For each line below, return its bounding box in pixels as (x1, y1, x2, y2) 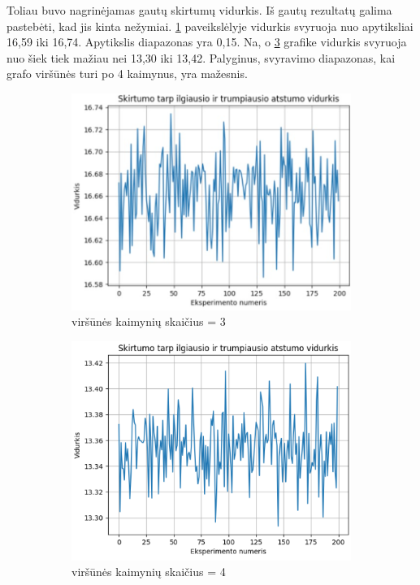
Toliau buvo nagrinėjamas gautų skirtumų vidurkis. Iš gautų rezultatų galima (6, 2, 392, 18)
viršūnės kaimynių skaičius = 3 (71, 313, 226, 330)
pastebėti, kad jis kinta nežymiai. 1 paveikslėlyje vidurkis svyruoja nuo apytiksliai (6, 17, 414, 34)
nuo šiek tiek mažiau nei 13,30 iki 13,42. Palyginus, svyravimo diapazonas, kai (6, 49, 396, 66)
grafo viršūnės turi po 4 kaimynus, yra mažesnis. (6, 65, 248, 82)
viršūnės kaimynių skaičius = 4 (71, 563, 226, 580)
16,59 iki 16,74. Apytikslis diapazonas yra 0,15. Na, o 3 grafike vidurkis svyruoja (6, 33, 407, 50)
